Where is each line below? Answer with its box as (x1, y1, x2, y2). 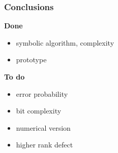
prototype (16, 54, 47, 65)
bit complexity (16, 105, 62, 116)
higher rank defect (16, 139, 73, 150)
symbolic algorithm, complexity (16, 37, 114, 48)
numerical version (16, 122, 71, 133)
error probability (16, 88, 68, 99)
